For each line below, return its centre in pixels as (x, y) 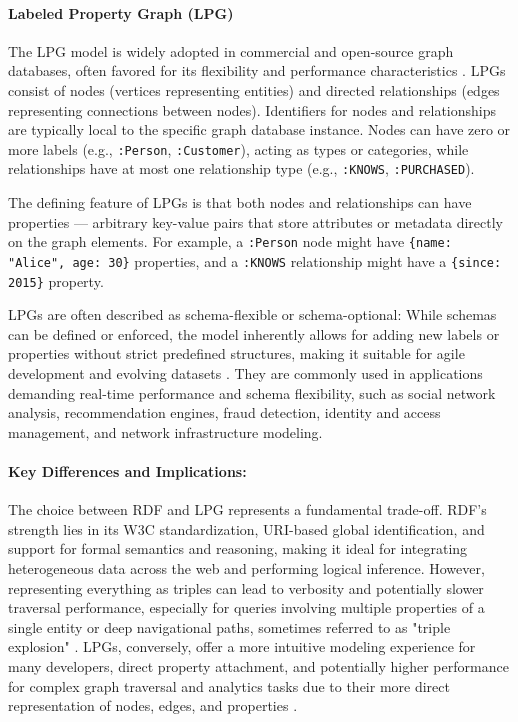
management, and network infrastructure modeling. (165, 431)
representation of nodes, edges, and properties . (153, 705)
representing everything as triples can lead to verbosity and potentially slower (246, 587)
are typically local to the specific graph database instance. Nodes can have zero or (259, 129)
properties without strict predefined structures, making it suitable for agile (236, 353)
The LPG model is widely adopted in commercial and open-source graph (231, 50)
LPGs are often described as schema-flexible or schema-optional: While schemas (252, 314)
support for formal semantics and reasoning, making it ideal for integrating (238, 548)
